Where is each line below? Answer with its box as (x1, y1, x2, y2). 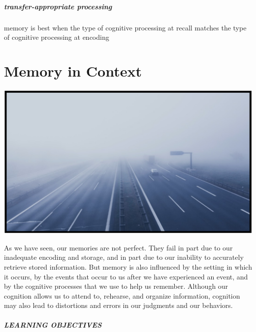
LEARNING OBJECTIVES (4, 319, 102, 330)
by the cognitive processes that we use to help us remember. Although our (4, 281, 228, 291)
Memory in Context (4, 60, 142, 81)
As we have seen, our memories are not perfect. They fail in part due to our (4, 242, 233, 252)
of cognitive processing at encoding (4, 32, 109, 42)
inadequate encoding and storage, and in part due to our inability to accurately (4, 252, 244, 262)
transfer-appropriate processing (4, 1, 112, 11)
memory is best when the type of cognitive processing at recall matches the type (4, 22, 247, 32)
